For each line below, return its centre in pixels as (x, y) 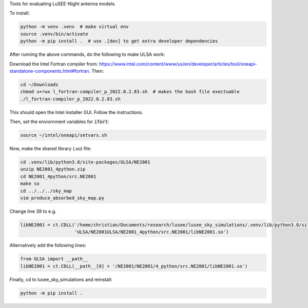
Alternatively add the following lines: (48, 245)
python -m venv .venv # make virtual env (74, 27)
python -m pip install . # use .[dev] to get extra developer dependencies (119, 41)
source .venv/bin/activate (54, 34)
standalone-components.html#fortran (49, 71)
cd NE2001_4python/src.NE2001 (58, 176)
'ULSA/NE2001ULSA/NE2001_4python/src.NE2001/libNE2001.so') (152, 232)
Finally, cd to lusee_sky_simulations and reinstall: (61, 279)
